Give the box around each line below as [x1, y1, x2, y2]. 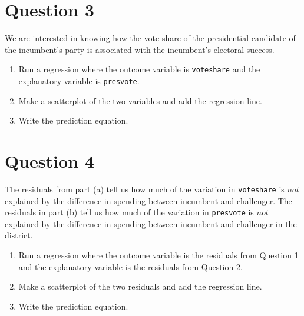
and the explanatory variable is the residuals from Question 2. [18, 260, 243, 272]
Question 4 [5, 149, 94, 172]
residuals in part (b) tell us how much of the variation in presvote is [5, 206, 254, 218]
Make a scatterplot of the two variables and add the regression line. [18, 94, 262, 107]
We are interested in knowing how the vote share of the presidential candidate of [5, 32, 296, 44]
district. [5, 229, 33, 241]
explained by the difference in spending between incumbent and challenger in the [5, 217, 297, 229]
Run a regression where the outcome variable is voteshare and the [18, 63, 260, 75]
